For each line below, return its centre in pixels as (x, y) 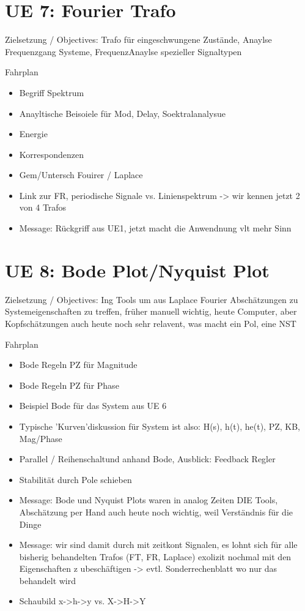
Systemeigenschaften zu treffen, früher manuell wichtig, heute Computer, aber (151, 311)
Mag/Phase (41, 438)
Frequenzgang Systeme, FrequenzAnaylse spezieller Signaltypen (123, 51)
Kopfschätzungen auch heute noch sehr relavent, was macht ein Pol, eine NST (151, 323)
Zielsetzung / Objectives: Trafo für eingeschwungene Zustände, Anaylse (138, 39)
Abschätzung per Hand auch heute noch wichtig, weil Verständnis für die (156, 512)
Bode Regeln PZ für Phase (69, 385)
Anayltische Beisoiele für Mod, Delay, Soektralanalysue (122, 113)
